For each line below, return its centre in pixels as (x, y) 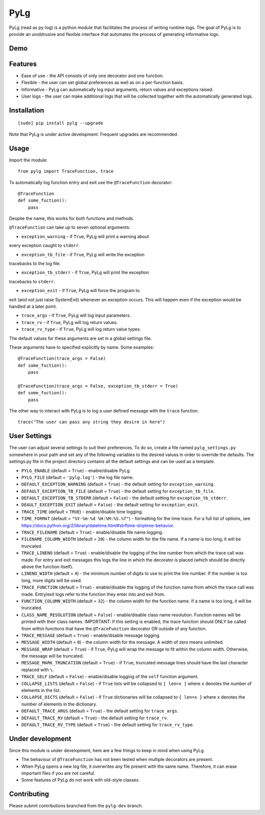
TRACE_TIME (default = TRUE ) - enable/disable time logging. (82, 512)
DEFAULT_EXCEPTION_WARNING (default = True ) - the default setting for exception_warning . (118, 484)
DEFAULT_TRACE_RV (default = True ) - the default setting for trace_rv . (95, 718)
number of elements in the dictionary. (59, 704)
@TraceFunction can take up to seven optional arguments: (70, 227)
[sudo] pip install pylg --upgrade (61, 123)
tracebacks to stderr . (32, 281)
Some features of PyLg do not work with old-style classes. (80, 780)
